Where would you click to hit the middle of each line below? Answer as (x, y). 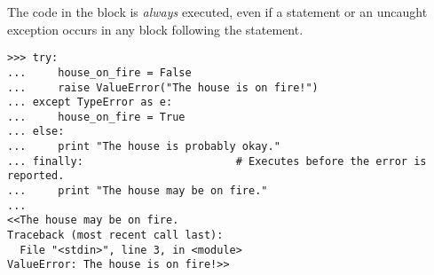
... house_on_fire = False (99, 72)
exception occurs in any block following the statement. (155, 29)
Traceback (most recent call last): (115, 236)
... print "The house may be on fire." (138, 191)
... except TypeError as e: (90, 102)
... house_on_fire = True (96, 117)
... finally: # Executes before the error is (217, 161)
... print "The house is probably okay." (144, 147)
